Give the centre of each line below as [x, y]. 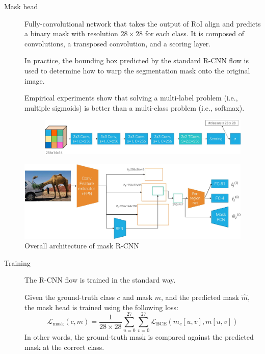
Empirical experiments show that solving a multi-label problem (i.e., [131, 98]
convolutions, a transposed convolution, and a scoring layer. [118, 43]
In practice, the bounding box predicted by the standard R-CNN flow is [137, 60]
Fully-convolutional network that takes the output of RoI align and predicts [143, 23]
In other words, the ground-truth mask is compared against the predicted [139, 337]
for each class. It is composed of [195, 33]
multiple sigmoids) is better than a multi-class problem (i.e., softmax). [135, 107]
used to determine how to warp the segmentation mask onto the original [137, 70]
